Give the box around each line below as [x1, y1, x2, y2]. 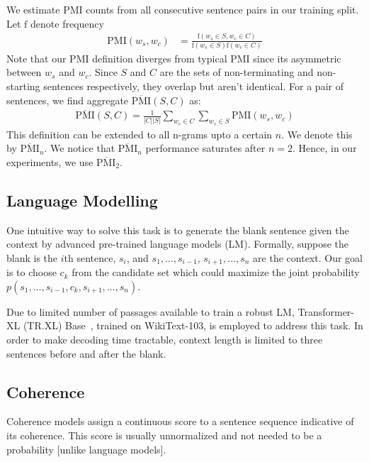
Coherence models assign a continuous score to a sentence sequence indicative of [6, 414, 354, 429]
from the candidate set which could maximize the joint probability [72, 265, 360, 280]
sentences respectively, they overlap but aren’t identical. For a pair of [43, 79, 344, 94]
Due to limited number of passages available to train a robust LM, [6, 304, 295, 319]
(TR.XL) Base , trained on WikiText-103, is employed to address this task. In [23, 318, 363, 333]
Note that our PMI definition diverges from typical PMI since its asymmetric [6, 50, 341, 65]
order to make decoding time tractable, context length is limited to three [6, 332, 323, 347]
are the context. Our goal [253, 250, 363, 265]
